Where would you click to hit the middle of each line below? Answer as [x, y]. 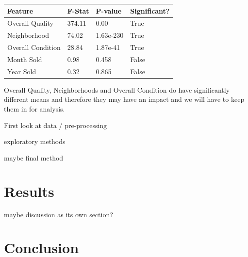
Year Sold [22, 71]
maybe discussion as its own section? [58, 214]
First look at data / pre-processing [56, 125]
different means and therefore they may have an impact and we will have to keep [124, 99]
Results [29, 191]
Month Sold [25, 59]
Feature [20, 10]
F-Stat [78, 10]
